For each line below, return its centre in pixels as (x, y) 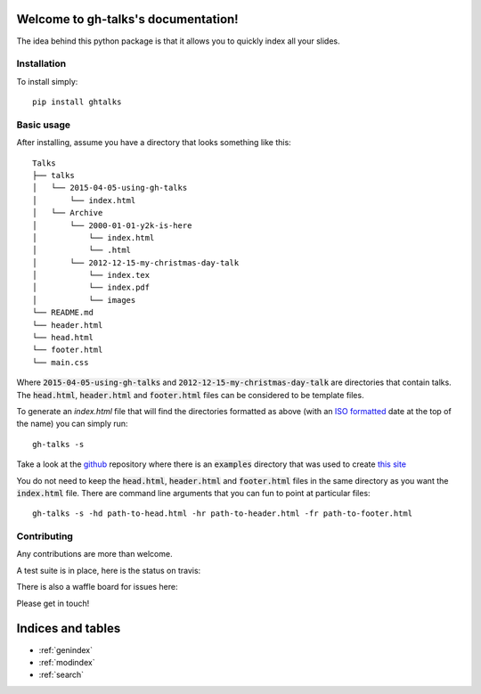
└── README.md (63, 313)
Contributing (45, 536)
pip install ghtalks (77, 102)
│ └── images (84, 300)
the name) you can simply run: (72, 424)
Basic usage (44, 125)
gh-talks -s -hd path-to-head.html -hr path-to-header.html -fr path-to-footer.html (223, 514)
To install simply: (47, 81)
